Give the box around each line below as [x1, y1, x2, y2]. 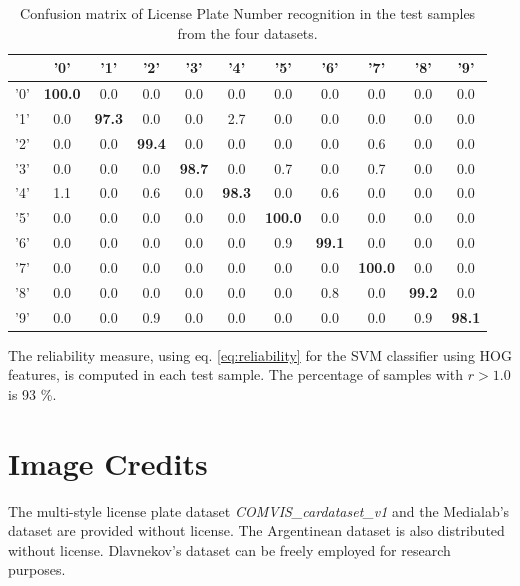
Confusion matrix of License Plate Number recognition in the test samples [20, 3, 476, 23]
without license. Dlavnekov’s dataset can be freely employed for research [8, 539, 451, 560]
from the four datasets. [177, 22, 318, 43]
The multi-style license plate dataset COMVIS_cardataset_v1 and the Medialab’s [8, 500, 510, 521]
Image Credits [8, 442, 208, 483]
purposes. [8, 559, 66, 580]
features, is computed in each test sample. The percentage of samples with [8, 364, 464, 385]
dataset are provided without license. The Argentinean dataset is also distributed [8, 520, 505, 541]
